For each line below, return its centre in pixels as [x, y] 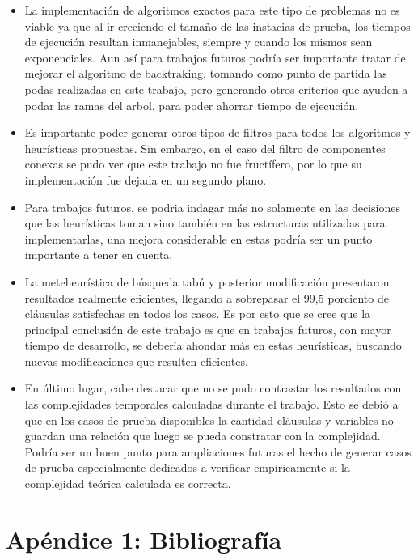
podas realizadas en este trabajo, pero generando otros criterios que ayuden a [216, 89]
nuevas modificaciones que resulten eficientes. [136, 361]
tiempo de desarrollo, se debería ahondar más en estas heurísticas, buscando [213, 345]
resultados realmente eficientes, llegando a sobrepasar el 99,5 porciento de [207, 297]
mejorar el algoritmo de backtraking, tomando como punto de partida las [206, 73]
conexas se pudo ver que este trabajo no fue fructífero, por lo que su [193, 164]
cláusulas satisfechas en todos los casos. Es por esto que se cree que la [198, 314]
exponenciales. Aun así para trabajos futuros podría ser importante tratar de [215, 57]
